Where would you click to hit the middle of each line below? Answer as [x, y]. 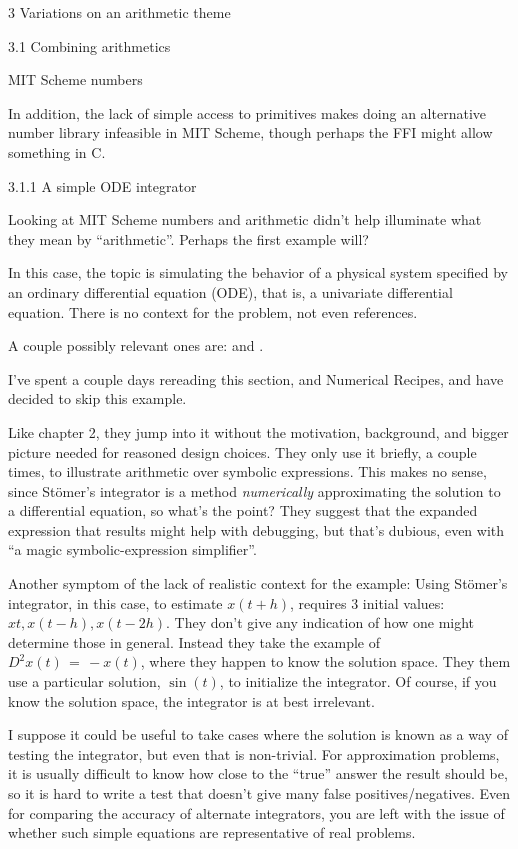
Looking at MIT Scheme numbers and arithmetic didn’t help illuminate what [245, 219]
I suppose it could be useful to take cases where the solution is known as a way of [258, 734]
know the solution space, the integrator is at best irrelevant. [191, 700]
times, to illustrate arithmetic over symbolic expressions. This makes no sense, [247, 471]
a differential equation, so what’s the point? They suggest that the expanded [243, 510]
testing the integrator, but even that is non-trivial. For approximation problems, [254, 753]
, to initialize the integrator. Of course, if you [358, 681]
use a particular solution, [84, 681]
